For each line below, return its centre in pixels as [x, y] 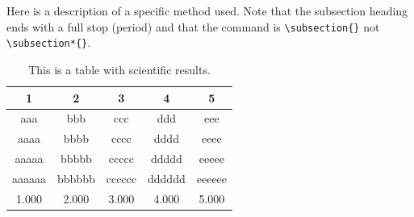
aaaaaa [29, 178]
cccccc [121, 178]
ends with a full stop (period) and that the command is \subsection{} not [193, 26]
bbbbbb [76, 178]
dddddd [167, 178]
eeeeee [212, 178]
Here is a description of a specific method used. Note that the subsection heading [207, 10]
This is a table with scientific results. [119, 69]
